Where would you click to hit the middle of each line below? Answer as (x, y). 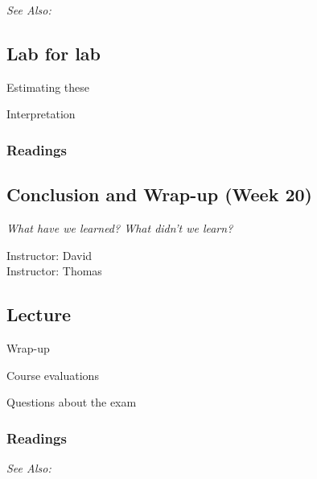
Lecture (39, 314)
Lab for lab (54, 53)
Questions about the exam (72, 402)
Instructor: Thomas (54, 271)
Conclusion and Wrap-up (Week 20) (159, 194)
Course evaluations (53, 375)
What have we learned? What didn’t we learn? (120, 228)
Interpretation (41, 114)
